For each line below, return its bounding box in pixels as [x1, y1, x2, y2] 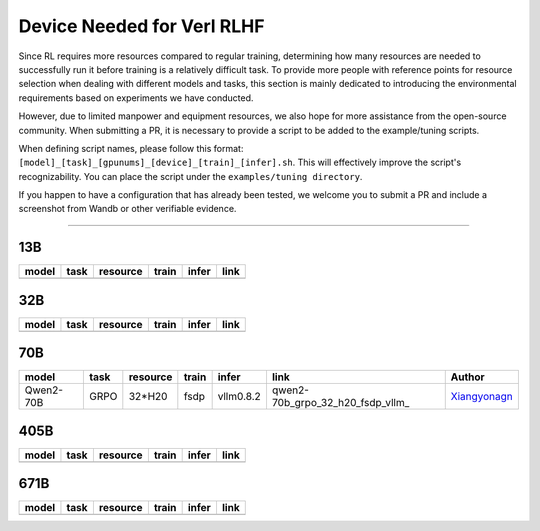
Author [450, 370, 485, 384]
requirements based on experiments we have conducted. [18, 91, 254, 104]
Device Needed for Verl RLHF [18, 15, 265, 37]
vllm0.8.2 [217, 390, 262, 404]
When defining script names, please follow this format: [18, 142, 244, 154]
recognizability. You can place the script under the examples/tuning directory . [18, 170, 363, 182]
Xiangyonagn [450, 390, 514, 404]
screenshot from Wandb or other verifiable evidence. [18, 203, 237, 215]
